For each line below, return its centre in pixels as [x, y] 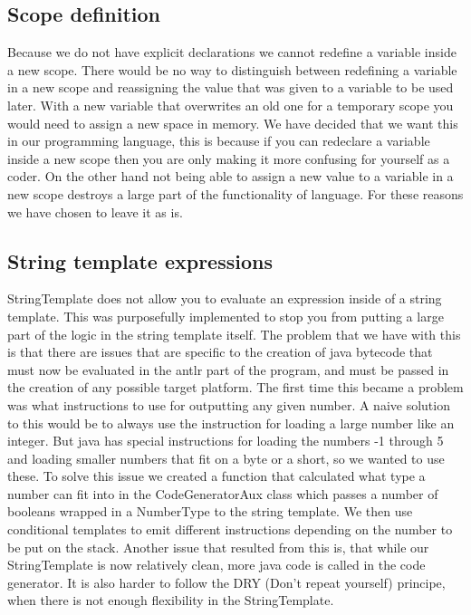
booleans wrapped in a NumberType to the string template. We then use [210, 511]
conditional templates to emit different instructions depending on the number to [230, 529]
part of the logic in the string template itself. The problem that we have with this [234, 334]
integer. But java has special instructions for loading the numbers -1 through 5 [226, 441]
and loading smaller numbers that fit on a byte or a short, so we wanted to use [226, 458]
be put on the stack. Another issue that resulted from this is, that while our [218, 547]
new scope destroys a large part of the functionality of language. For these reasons [235, 193]
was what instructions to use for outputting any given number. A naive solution [229, 404]
